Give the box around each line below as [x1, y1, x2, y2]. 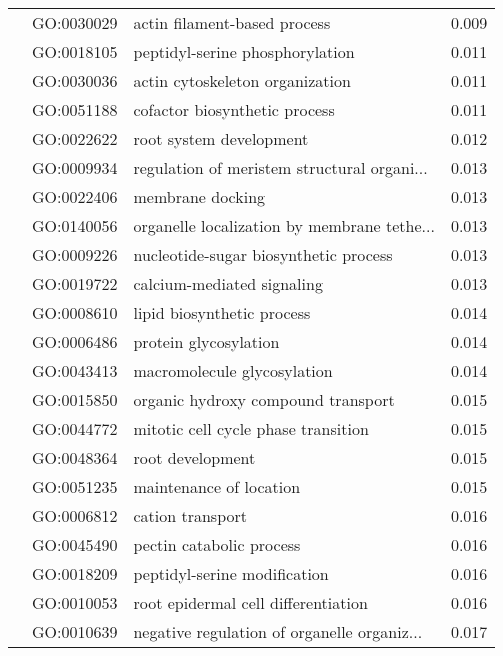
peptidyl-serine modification [133, 562, 329, 585]
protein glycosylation [133, 330, 280, 353]
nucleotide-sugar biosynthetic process [133, 243, 393, 266]
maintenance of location [133, 475, 301, 498]
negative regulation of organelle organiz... [133, 620, 423, 643]
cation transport [133, 504, 248, 527]
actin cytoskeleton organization [133, 69, 351, 92]
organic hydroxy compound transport [133, 388, 395, 411]
